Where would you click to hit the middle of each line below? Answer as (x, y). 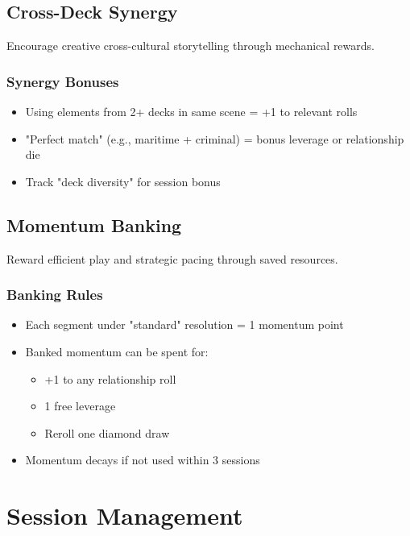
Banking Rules (55, 295)
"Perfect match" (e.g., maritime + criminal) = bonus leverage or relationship (215, 138)
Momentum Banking (94, 224)
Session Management (125, 515)
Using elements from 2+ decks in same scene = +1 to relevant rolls (191, 112)
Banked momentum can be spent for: (117, 351)
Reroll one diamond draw (107, 432)
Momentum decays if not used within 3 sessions (143, 460)
